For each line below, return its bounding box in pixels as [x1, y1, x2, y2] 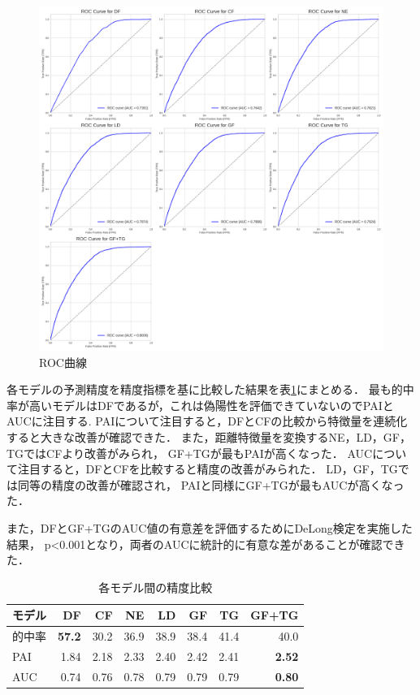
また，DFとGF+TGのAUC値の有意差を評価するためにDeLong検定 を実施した [6, 519, 413, 536]
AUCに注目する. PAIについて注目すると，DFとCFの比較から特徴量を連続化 [6, 412, 408, 430]
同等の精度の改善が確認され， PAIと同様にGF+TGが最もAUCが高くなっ [17, 476, 405, 493]
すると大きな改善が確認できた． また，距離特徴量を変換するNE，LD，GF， [6, 428, 411, 445]
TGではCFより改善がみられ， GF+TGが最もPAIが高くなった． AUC [6, 444, 373, 461]
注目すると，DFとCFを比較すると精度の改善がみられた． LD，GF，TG [17, 460, 398, 477]
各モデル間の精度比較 [98, 578, 213, 595]
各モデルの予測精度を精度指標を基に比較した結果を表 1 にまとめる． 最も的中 [6, 381, 414, 398]
